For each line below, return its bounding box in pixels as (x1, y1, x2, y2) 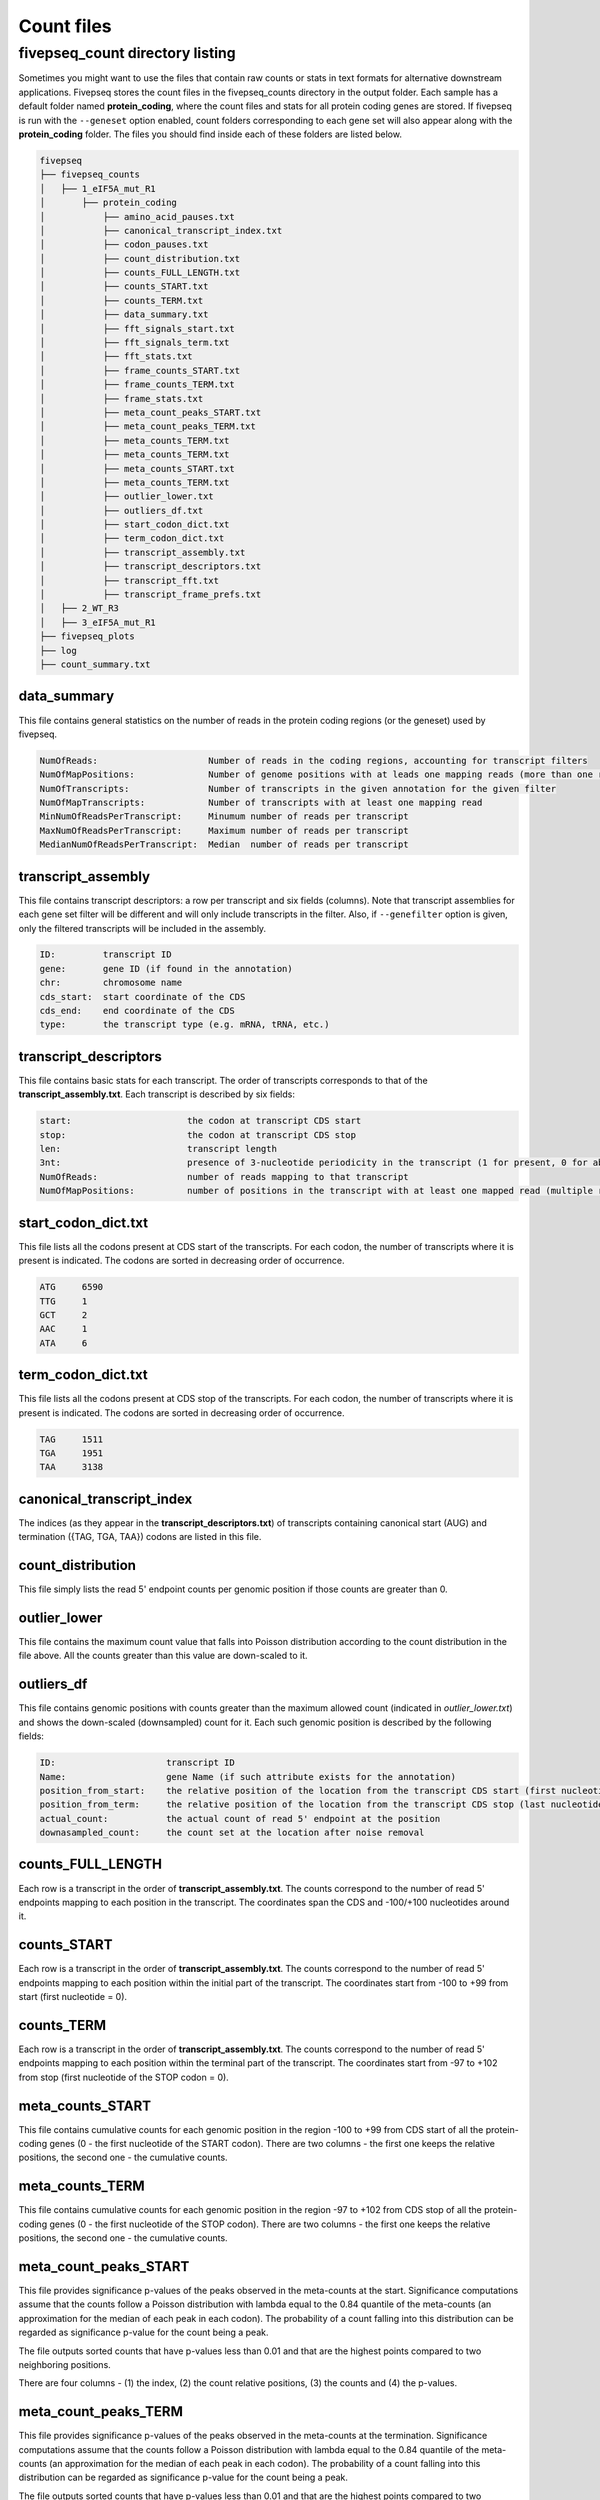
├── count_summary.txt (39, 659, 151, 670)
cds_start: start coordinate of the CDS (39, 991, 246, 1002)
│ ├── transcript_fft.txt (39, 575, 220, 586)
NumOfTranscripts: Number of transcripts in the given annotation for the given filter (39, 783, 557, 794)
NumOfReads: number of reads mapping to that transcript (39, 1171, 409, 1182)
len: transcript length (39, 1143, 277, 1155)
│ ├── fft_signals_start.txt (39, 323, 235, 334)
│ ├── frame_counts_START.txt (39, 365, 240, 376)
